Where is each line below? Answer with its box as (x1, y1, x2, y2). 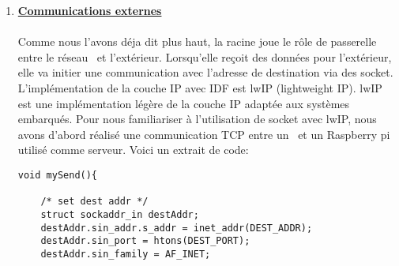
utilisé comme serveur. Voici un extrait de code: (17, 141, 249, 158)
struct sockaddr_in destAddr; (40, 208, 199, 220)
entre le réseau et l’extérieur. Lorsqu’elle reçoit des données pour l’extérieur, (17, 48, 392, 65)
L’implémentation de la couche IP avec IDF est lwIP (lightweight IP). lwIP (17, 79, 382, 96)
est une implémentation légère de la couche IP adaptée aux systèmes (17, 95, 350, 111)
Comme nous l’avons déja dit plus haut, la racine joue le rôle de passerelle (17, 33, 377, 50)
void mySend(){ (17, 169, 98, 181)
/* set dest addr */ (40, 196, 149, 208)
